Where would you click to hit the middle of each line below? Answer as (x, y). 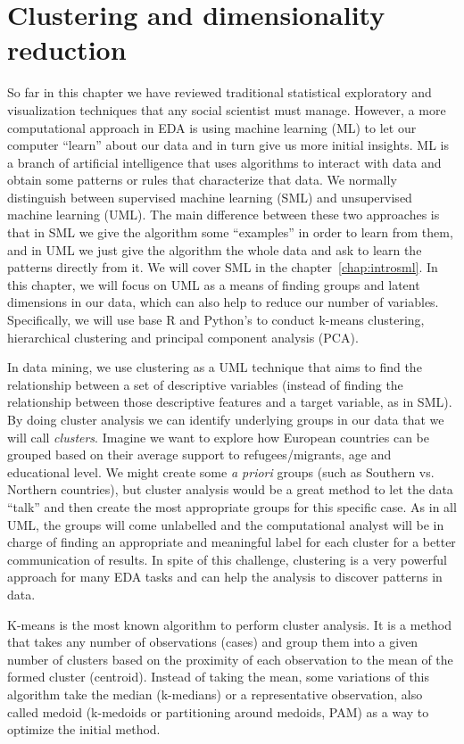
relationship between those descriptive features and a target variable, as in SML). (230, 402)
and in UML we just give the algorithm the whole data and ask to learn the (215, 249)
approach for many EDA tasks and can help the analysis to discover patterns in (225, 577)
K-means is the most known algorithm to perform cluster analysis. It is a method (230, 624)
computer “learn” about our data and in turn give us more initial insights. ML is (228, 145)
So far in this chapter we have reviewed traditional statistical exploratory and (220, 92)
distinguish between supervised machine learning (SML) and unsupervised (210, 197)
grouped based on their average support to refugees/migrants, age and (199, 455)
